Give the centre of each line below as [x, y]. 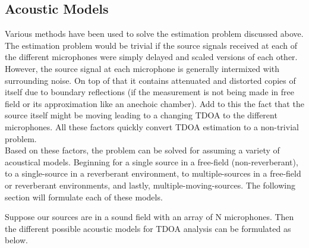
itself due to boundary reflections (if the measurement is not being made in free [149, 92]
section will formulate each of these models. [84, 197]
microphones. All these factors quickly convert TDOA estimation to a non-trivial [152, 126]
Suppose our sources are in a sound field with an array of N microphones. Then [149, 217]
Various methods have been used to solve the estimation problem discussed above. [154, 34]
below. [16, 240]
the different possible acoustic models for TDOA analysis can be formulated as [148, 228]
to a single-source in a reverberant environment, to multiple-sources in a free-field [153, 173]
